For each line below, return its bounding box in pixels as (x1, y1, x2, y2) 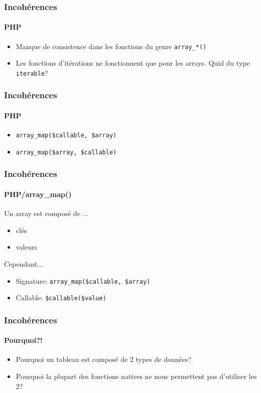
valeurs (16, 242, 38, 252)
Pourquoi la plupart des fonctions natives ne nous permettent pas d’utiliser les (16, 371, 257, 381)
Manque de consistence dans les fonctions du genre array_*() (16, 41, 207, 51)
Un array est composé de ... (4, 208, 89, 219)
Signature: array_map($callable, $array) (16, 275, 151, 286)
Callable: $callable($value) (16, 292, 106, 303)
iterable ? (16, 67, 48, 78)
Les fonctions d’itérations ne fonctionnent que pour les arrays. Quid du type (16, 58, 250, 68)
